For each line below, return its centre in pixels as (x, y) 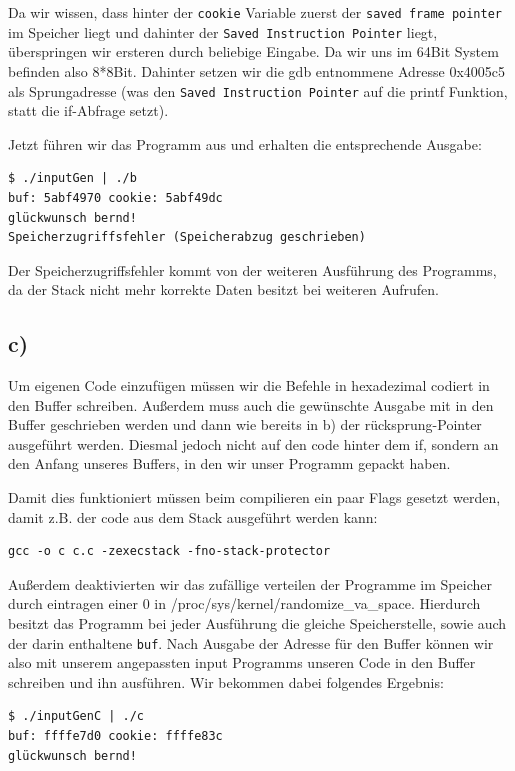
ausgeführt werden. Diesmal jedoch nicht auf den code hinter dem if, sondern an (253, 443)
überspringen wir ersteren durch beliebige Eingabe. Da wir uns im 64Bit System (253, 51)
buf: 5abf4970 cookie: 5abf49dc (115, 197)
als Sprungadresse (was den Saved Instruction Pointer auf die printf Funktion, (258, 90)
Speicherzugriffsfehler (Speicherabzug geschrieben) (187, 237)
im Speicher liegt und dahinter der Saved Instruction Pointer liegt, (223, 31)
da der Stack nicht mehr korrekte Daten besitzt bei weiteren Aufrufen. (224, 289)
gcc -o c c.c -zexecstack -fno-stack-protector (169, 551)
